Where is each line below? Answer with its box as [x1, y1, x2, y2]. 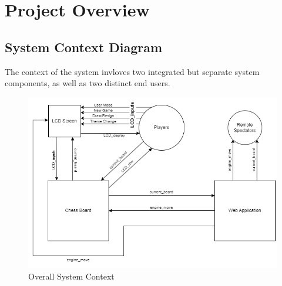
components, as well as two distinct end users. [5, 77, 170, 89]
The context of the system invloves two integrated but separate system [5, 65, 260, 77]
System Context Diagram [5, 38, 163, 56]
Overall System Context [28, 270, 115, 282]
